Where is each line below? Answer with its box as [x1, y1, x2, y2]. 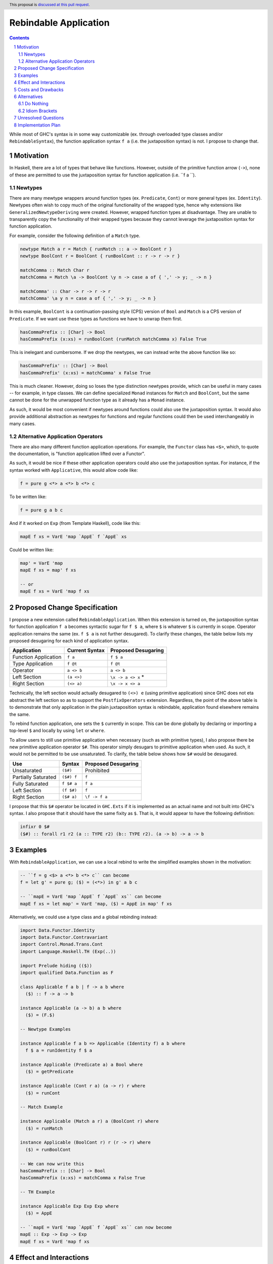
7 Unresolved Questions [14, 115, 64, 121]
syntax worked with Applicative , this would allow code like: [9, 467, 139, 473]
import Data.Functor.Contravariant [20, 934, 108, 940]
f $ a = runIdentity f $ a [25, 1048, 93, 1054]
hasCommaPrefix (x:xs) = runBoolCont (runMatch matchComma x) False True [20, 336, 207, 342]
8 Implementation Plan [14, 122, 61, 128]
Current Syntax [67, 647, 105, 654]
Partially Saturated [12, 774, 57, 781]
